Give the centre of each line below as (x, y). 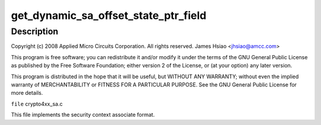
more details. (27, 93)
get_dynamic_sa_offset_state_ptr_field (109, 15)
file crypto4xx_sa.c (37, 104)
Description (35, 31)
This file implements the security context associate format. (83, 115)
